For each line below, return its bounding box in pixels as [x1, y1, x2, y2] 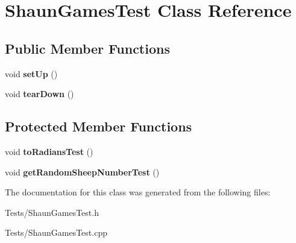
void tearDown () [5, 87, 74, 100]
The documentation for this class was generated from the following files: [5, 186, 271, 198]
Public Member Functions [5, 39, 170, 57]
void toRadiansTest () [5, 145, 93, 157]
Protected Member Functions [5, 117, 192, 136]
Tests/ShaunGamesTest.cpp [5, 226, 107, 239]
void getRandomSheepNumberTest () [5, 165, 160, 178]
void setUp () [5, 67, 58, 80]
